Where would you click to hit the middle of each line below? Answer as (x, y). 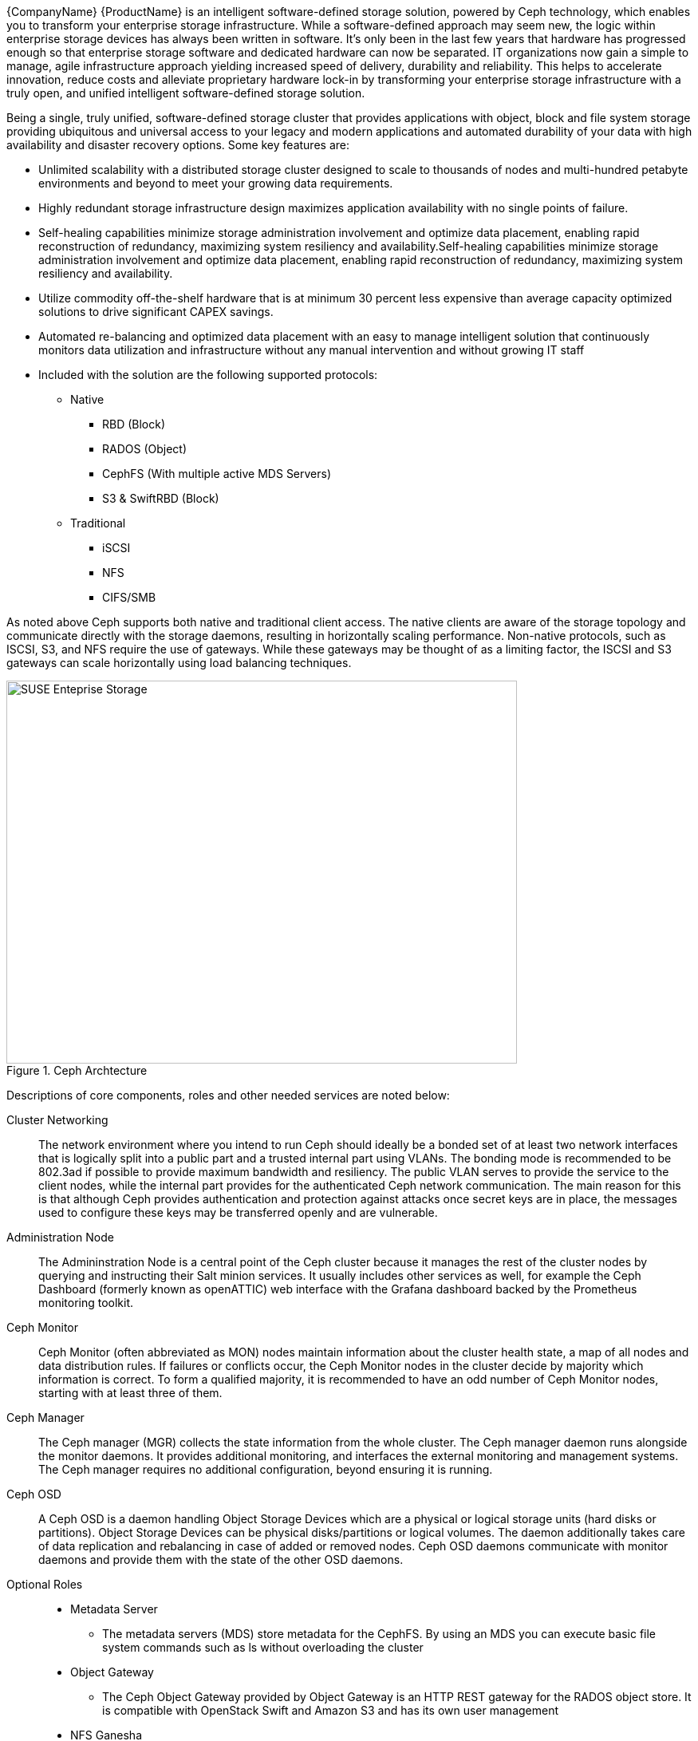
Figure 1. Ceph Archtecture (77, 1070)
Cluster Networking (57, 1120)
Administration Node (60, 1237)
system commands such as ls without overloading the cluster (263, 1647)
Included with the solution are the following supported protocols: (208, 375)
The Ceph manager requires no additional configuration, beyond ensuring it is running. (266, 1469)
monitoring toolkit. (86, 1303)
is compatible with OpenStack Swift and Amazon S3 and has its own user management (331, 1710)
